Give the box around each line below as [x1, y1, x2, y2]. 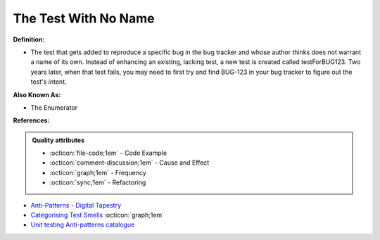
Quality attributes [32, 136, 84, 144]
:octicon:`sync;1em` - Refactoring [49, 178, 146, 187]
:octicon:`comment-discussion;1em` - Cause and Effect [49, 158, 210, 167]
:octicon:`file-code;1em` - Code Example [49, 149, 167, 158]
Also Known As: [13, 90, 61, 99]
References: [13, 116, 50, 125]
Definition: [13, 35, 45, 44]
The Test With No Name [13, 11, 155, 26]
